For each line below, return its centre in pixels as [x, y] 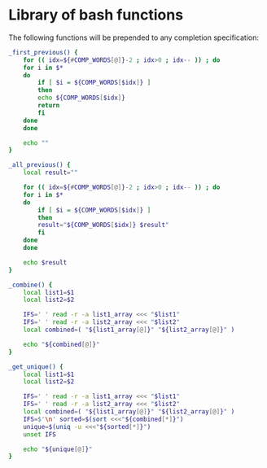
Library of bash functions [96, 15]
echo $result [45, 262]
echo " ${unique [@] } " [58, 449]
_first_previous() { [44, 52]
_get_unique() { [36, 367]
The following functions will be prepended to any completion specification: [133, 37]
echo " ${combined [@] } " [61, 344]
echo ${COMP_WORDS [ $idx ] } [82, 98]
